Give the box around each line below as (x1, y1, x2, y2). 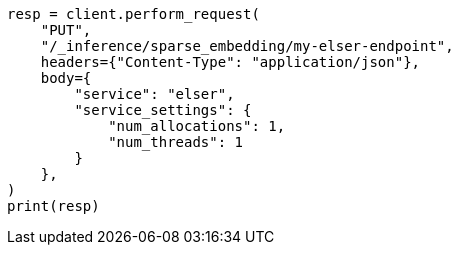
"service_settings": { (74, 102, 252, 118)
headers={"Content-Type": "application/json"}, (40, 54, 421, 70)
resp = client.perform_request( (7, 6, 260, 22)
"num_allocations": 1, (108, 118, 286, 134)
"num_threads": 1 (108, 134, 244, 150)
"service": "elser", (74, 86, 235, 102)
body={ (40, 70, 92, 86)
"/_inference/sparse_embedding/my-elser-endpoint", (40, 38, 454, 54)
